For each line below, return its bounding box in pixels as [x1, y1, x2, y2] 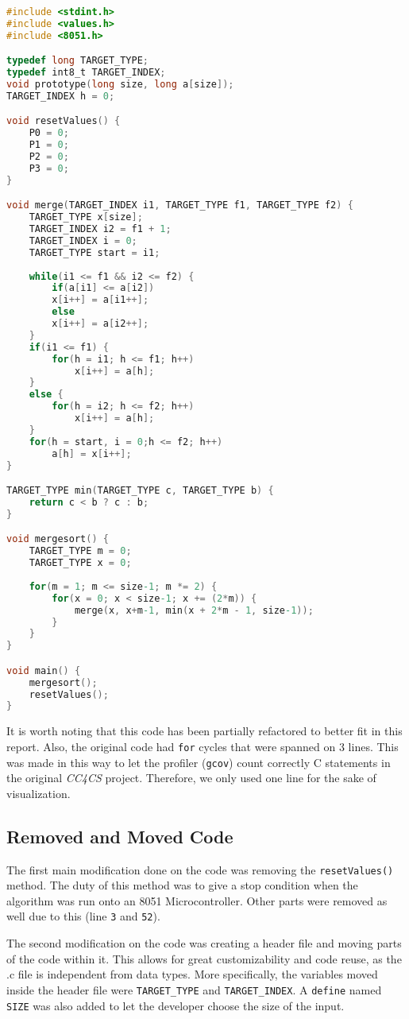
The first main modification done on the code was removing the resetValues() [6, 861, 394, 878]
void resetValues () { [6, 115, 121, 127]
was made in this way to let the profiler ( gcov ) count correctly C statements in [6, 754, 391, 770]
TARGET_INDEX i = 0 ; [29, 234, 137, 246]
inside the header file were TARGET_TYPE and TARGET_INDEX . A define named [6, 981, 382, 998]
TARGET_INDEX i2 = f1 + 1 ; [29, 223, 172, 235]
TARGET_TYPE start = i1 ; [29, 246, 160, 258]
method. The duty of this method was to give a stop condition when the [6, 877, 358, 893]
